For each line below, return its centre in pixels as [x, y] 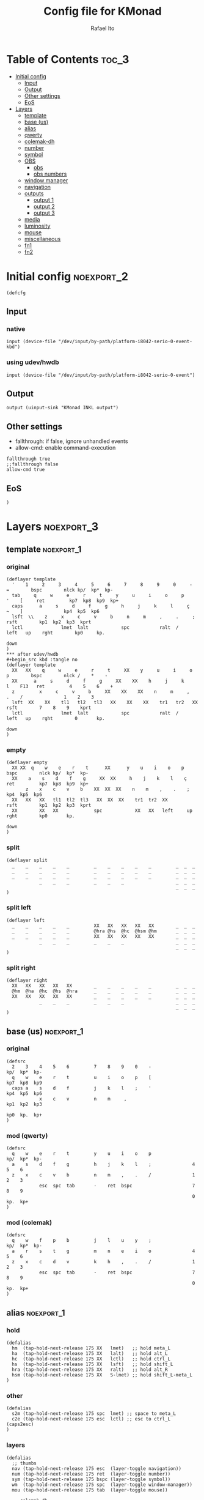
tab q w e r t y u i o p [98, 595]
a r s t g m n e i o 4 [104, 1251]
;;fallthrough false [33, 464]
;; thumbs [24, 1463]
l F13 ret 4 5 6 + [60, 686]
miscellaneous [42, 239]
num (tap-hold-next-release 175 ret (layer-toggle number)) [91, 1474]
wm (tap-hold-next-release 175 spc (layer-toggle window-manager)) [102, 1485]
